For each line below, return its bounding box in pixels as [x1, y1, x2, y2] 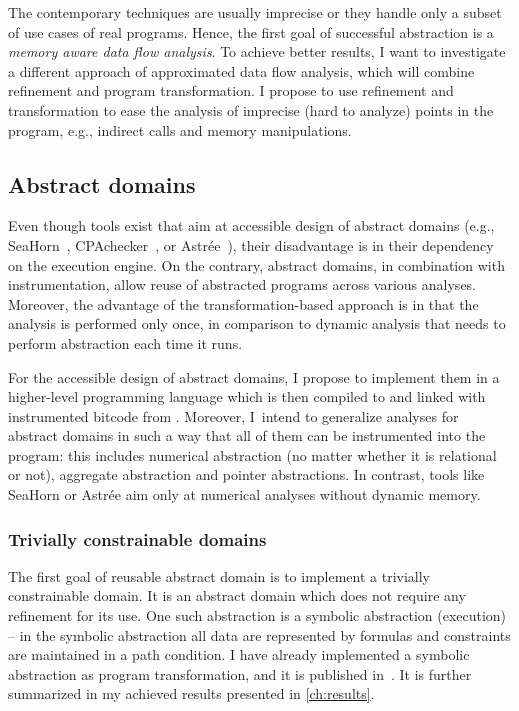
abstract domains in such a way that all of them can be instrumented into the [8, 425, 486, 446]
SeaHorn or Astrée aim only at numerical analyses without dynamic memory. [8, 484, 481, 505]
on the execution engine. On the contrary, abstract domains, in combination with [8, 254, 505, 275]
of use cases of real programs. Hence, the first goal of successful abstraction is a [8, 21, 494, 42]
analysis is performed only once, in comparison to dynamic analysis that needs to [8, 313, 506, 334]
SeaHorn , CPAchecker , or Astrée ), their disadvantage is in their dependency [8, 234, 494, 255]
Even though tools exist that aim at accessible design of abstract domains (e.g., [8, 215, 495, 236]
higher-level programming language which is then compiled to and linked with [8, 386, 486, 407]
